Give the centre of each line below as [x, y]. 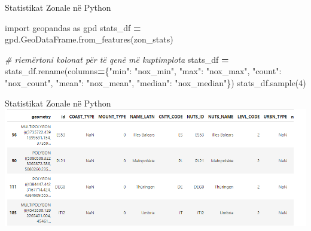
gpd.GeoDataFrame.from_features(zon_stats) [89, 39]
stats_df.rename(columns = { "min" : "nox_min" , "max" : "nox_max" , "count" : [143, 71]
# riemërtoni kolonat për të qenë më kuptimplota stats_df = [117, 59]
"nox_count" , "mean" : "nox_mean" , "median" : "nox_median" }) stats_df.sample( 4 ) [155, 82]
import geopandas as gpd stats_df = [73, 27]
